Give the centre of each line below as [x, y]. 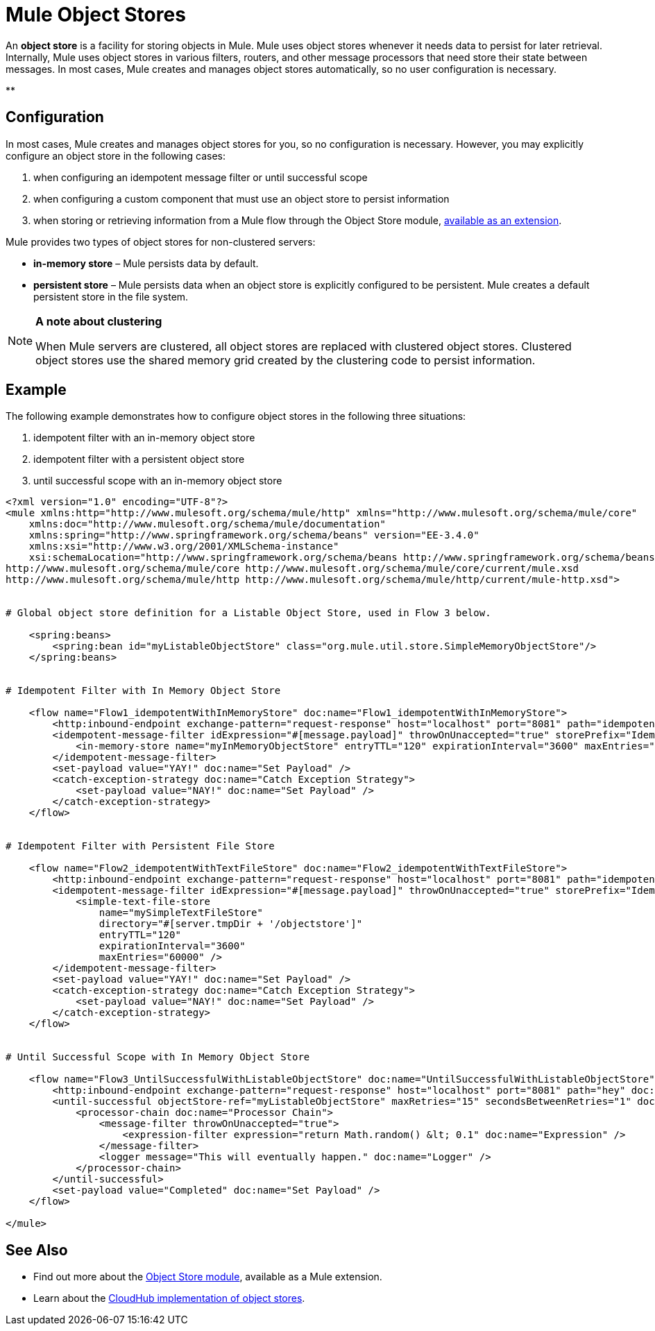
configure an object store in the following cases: [116, 155]
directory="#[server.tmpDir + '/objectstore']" [231, 924]
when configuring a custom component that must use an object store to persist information [241, 198]
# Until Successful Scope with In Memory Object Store [158, 1057]
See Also [37, 1250]
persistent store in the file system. [111, 296]
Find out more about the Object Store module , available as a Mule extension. [208, 1277]
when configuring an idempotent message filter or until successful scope [201, 177]
